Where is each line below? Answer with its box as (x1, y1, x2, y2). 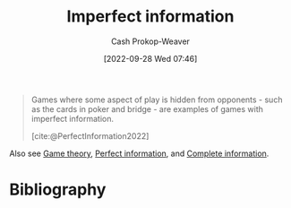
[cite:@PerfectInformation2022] (30, 130, 150, 141)
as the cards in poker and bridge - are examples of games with (30, 103, 264, 114)
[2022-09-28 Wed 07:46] (103, 53, 198, 64)
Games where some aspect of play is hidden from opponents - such (30, 94, 283, 105)
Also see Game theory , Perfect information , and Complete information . (9, 148, 270, 159)
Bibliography (9, 179, 107, 200)
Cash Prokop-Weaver (110, 36, 191, 47)
